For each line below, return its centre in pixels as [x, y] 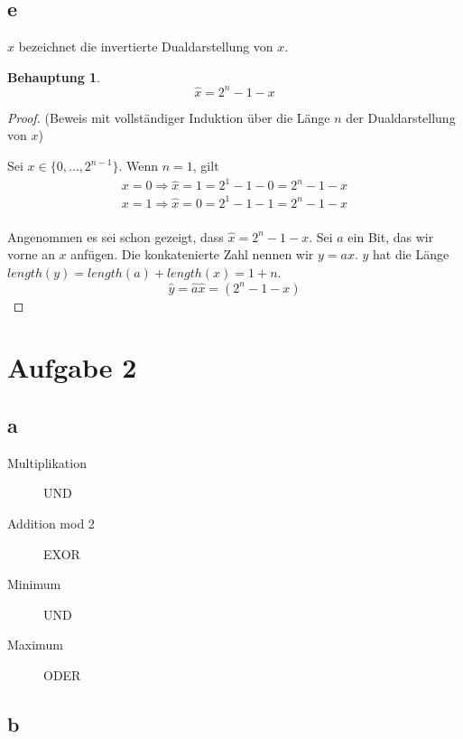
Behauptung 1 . [54, 76]
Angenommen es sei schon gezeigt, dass [116, 236]
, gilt [206, 166]
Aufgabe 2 [72, 367]
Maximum [35, 645]
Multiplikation [47, 462]
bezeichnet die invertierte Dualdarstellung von [146, 47]
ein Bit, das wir [391, 236]
